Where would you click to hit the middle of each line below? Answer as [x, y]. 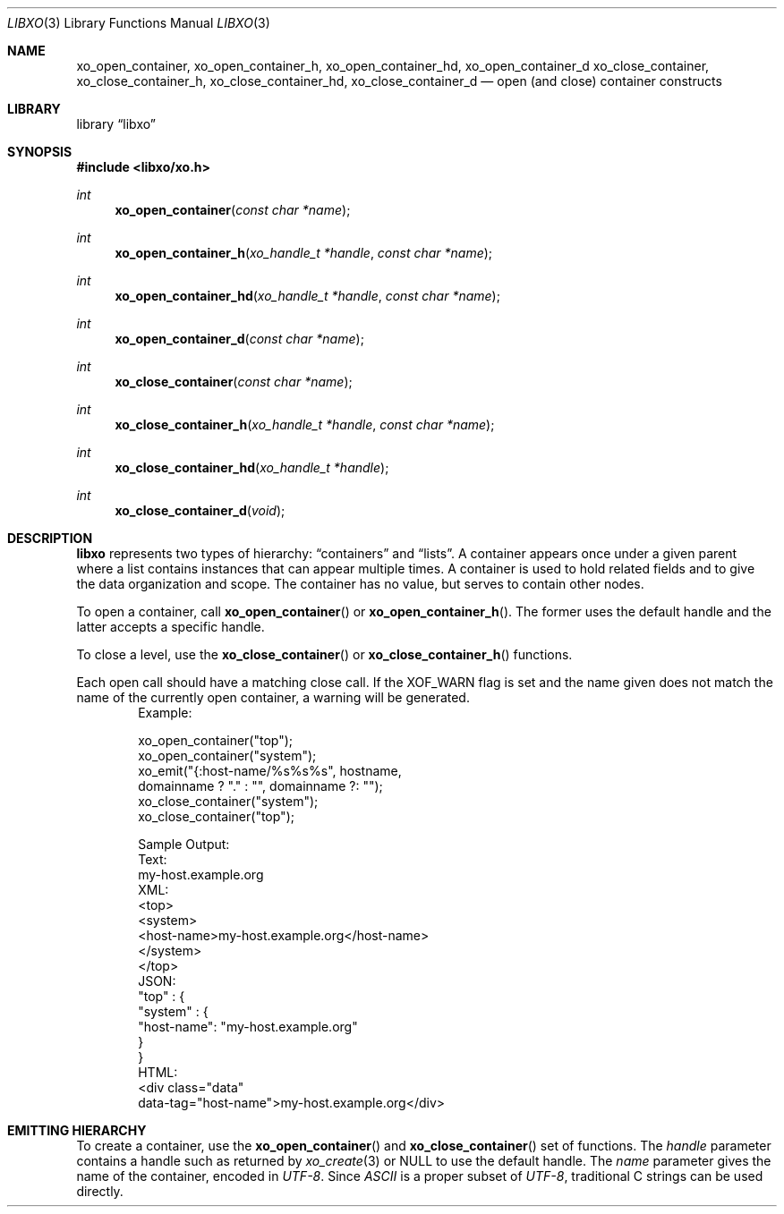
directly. [100, 1191]
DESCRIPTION [50, 538]
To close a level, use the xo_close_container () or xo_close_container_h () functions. [324, 654]
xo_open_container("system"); [227, 756]
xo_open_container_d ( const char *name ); [239, 339]
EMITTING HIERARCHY [77, 1130]
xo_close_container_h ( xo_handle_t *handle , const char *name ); [305, 424]
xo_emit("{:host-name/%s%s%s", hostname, [270, 771]
